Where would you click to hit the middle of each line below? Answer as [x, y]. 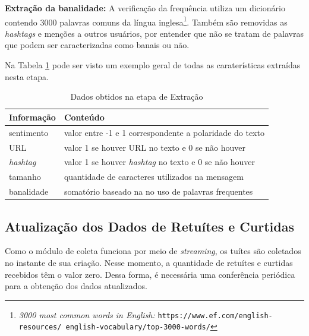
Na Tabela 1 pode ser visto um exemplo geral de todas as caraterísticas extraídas [153, 65]
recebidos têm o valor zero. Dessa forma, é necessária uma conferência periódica [150, 274]
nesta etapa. [27, 76]
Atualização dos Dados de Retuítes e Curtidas [149, 226]
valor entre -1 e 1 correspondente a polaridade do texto [164, 132]
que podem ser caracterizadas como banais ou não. [97, 45]
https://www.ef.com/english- [215, 316]
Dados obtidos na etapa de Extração [137, 96]
